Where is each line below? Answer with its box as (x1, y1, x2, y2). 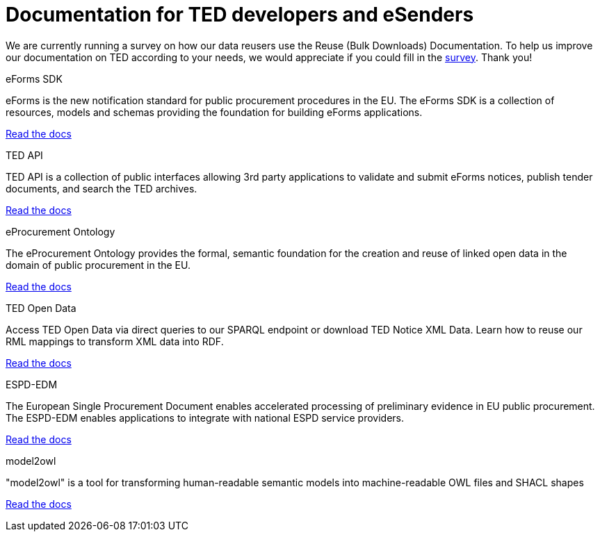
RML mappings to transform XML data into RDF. (6, 335, 224, 347)
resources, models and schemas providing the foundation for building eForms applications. (6, 106, 423, 118)
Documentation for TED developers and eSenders (6, 3, 474, 26)
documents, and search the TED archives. (6, 182, 197, 195)
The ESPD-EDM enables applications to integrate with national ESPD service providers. (6, 411, 404, 424)
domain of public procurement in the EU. (6, 258, 190, 271)
